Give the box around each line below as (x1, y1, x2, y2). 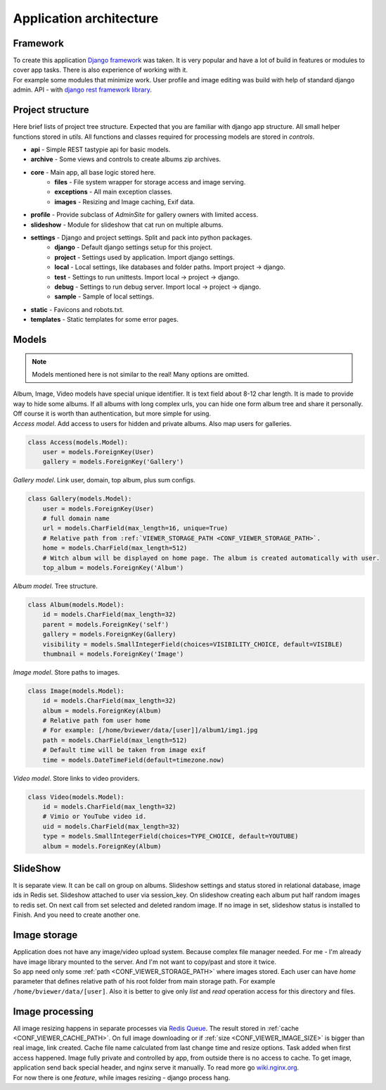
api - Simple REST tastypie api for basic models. (30, 145, 171, 154)
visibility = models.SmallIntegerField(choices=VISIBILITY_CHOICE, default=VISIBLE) (42, 640, 344, 648)
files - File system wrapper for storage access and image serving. (54, 178, 246, 187)
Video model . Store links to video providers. (13, 774, 140, 782)
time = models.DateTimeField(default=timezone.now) (42, 756, 225, 764)
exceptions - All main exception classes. (54, 187, 172, 196)
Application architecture (13, 11, 159, 26)
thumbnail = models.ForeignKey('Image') (42, 650, 184, 658)
